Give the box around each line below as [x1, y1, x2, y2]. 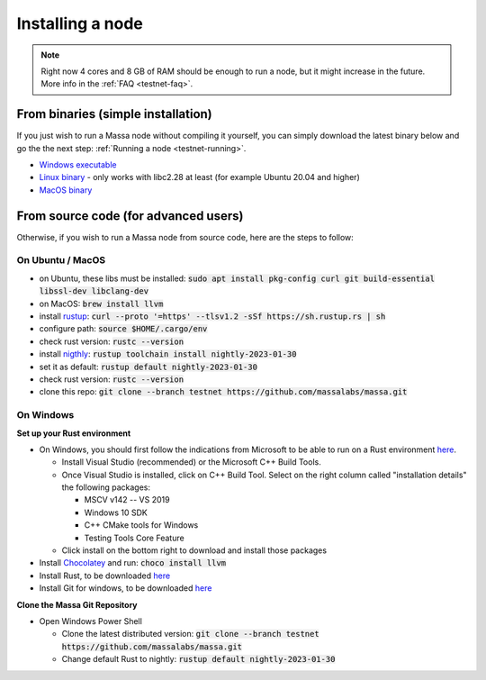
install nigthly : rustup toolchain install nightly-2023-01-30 [39, 349, 297, 359]
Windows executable [39, 159, 117, 170]
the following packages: [61, 482, 150, 493]
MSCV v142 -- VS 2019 [84, 494, 170, 505]
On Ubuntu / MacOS [16, 254, 106, 267]
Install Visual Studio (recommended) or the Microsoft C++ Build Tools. [61, 457, 321, 467]
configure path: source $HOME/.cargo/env [39, 323, 208, 334]
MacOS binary [39, 185, 93, 195]
